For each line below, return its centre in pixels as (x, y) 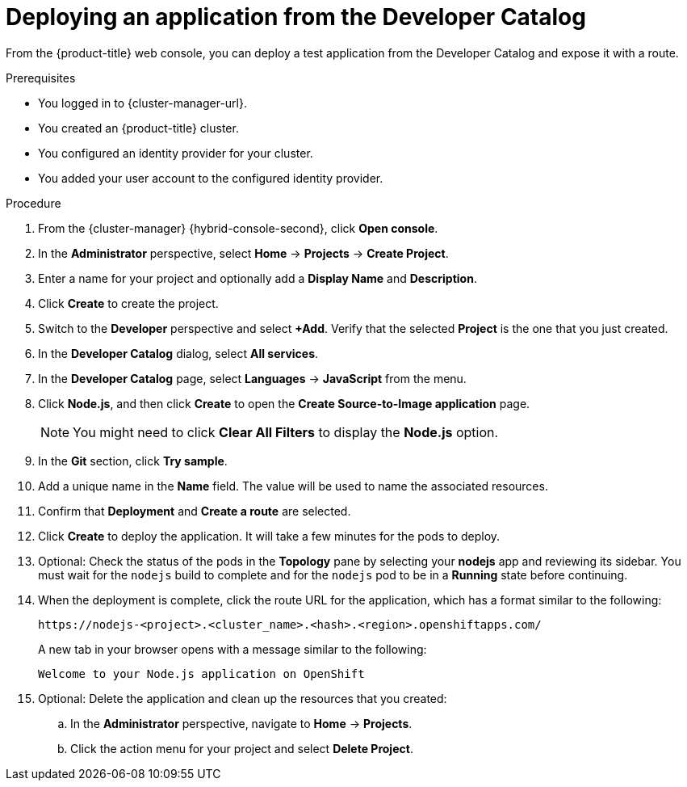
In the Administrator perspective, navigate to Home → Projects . (241, 723)
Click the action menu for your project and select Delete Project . (242, 748)
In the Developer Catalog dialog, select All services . (178, 353)
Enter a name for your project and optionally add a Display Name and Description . (258, 278)
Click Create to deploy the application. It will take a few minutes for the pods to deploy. (269, 536)
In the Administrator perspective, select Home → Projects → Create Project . (243, 253)
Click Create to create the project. (128, 303)
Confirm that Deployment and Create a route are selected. (195, 511)
